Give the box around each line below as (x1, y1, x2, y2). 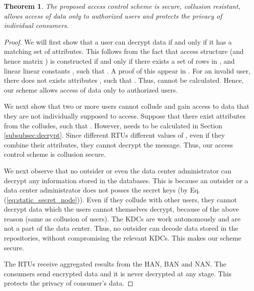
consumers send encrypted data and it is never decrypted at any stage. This (4, 268, 231, 278)
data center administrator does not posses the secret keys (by (4, 185, 188, 195)
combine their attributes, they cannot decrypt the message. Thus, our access (4, 139, 233, 149)
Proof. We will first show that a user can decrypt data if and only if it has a (4, 36, 232, 47)
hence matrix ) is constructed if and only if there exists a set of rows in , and (4, 55, 235, 66)
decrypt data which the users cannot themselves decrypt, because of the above (4, 204, 239, 214)
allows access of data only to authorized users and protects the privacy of (4, 10, 222, 21)
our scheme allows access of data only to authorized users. (4, 84, 178, 95)
